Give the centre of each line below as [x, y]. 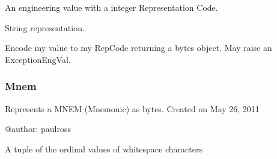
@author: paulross [38, 129]
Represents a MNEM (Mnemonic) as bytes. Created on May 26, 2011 [132, 108]
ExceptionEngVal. [38, 59]
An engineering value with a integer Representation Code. [111, 7]
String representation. [45, 27]
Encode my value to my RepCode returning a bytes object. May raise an [138, 48]
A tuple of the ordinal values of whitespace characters [104, 148]
